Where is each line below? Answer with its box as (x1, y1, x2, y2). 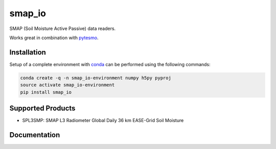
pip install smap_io (20, 89, 72, 95)
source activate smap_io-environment (20, 82, 115, 88)
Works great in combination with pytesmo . (9, 35, 99, 41)
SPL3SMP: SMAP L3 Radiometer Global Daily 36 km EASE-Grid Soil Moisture (22, 117, 184, 124)
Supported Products (9, 104, 76, 113)
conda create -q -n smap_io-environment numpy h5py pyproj (20, 75, 171, 81)
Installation (9, 48, 46, 56)
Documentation (9, 130, 60, 139)
